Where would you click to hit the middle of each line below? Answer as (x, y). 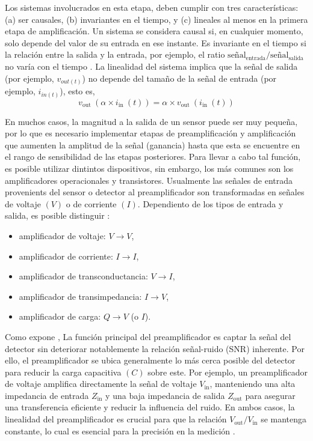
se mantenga (284, 419)
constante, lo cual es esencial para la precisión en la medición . (120, 430)
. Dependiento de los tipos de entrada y (210, 203)
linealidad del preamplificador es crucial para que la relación (116, 419)
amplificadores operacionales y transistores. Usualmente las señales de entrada (149, 180)
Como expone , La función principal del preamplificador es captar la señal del (148, 336)
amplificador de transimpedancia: (80, 296)
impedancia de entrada (47, 395)
